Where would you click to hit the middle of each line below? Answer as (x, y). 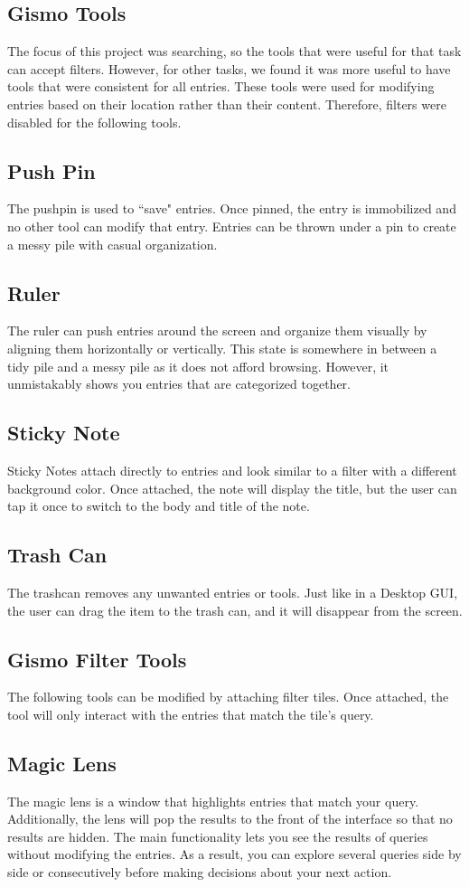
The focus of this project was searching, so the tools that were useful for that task (234, 51)
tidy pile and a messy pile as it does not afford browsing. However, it (198, 366)
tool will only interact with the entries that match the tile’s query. (191, 714)
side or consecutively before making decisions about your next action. (200, 872)
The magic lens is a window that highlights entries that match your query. (213, 801)
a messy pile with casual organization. (113, 244)
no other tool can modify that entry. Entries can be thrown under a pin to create (232, 226)
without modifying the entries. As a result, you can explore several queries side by (234, 854)
